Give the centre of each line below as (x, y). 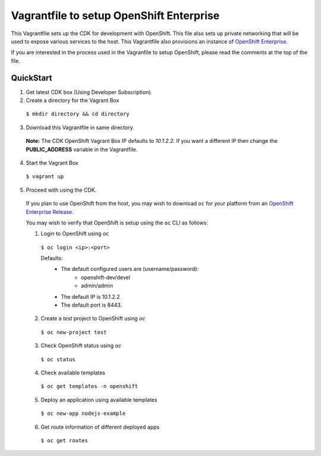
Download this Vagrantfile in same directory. (80, 127)
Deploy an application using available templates (99, 399)
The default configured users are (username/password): (130, 269)
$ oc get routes (64, 440)
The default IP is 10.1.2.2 (90, 296)
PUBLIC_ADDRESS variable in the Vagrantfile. (82, 149)
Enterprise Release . (50, 212)
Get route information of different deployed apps (100, 427)
